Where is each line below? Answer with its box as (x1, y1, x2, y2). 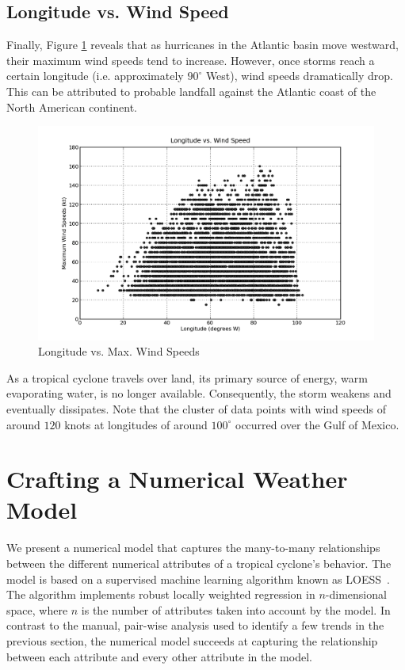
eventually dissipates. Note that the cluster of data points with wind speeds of (6, 400, 386, 417)
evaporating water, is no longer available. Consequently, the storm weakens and (6, 385, 392, 402)
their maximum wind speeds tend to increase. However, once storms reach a (6, 51, 375, 68)
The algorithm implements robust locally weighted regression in (6, 586, 315, 603)
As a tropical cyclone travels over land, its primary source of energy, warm (6, 369, 368, 386)
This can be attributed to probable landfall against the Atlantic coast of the (6, 82, 376, 99)
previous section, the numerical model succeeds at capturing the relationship (6, 632, 378, 649)
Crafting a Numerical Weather (6, 463, 348, 495)
